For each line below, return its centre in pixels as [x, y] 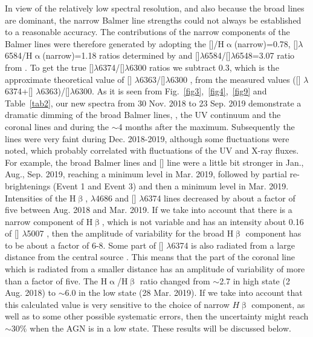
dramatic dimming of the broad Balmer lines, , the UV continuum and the [143, 115]
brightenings [28, 185]
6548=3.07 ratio [265, 55]
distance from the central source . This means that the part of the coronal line [150, 257]
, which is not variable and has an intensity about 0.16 [203, 221]
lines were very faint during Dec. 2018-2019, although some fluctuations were [147, 138]
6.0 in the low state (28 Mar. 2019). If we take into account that [184, 293]
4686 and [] [116, 198]
